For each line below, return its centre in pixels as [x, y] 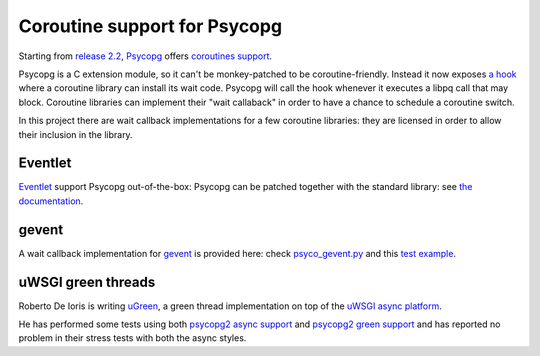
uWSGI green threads [87, 281]
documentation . [51, 201]
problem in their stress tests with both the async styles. [132, 338]
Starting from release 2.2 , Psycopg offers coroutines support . [145, 56]
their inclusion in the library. [76, 134]
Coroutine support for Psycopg [150, 26]
